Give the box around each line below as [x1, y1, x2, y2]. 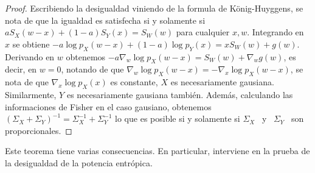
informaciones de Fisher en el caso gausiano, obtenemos [5, 100, 212, 113]
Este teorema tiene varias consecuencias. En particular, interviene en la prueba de [5, 144, 310, 157]
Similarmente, [5, 88, 57, 101]
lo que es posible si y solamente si [115, 112, 240, 125]
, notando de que [61, 63, 124, 76]
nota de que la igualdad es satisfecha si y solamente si [5, 13, 206, 26]
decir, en [5, 63, 37, 76]
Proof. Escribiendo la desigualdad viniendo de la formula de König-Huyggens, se [5, 2, 303, 14]
